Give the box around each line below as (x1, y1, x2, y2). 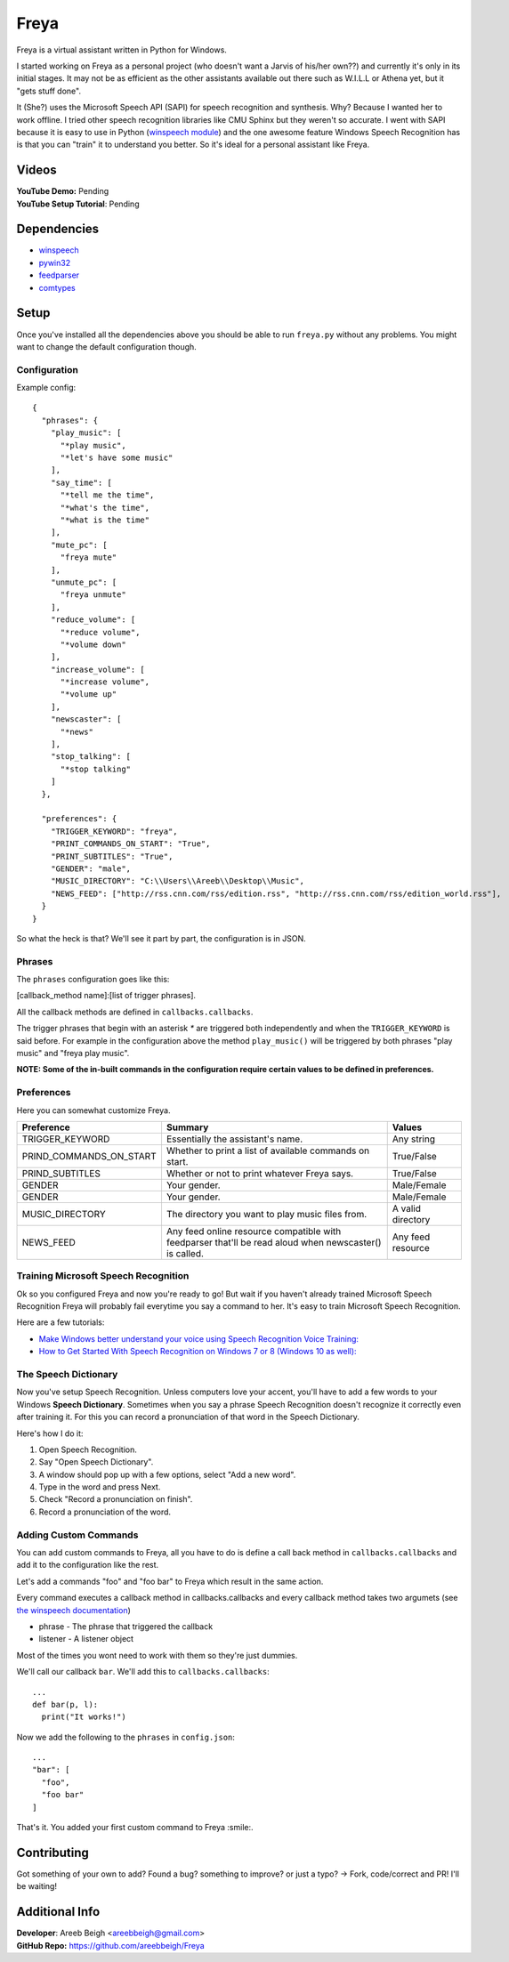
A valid (392, 1202, 422, 1215)
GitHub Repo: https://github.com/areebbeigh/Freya (16, 1940, 205, 1950)
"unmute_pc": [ (50, 577, 117, 587)
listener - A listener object (38, 1634, 133, 1644)
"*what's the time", (60, 503, 150, 513)
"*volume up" (60, 690, 117, 699)
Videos (16, 163, 57, 178)
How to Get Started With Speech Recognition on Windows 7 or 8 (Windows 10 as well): (38, 1346, 357, 1357)
